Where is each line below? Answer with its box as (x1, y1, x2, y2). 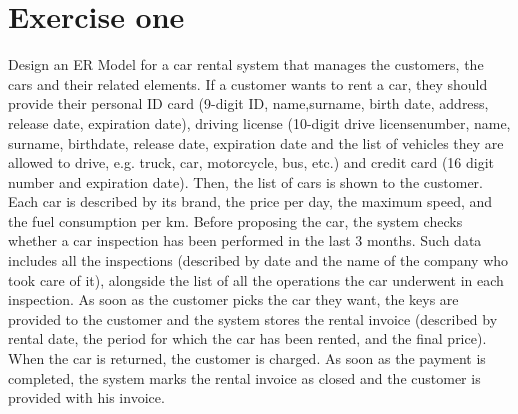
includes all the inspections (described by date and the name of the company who (8, 250, 509, 271)
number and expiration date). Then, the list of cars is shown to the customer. (8, 171, 483, 192)
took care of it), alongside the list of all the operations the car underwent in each (8, 269, 504, 290)
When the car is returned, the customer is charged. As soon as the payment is (8, 348, 486, 369)
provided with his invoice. (8, 387, 165, 408)
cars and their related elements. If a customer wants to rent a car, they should (8, 73, 488, 94)
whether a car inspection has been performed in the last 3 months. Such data (8, 230, 482, 251)
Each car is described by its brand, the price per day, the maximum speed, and (8, 191, 493, 212)
